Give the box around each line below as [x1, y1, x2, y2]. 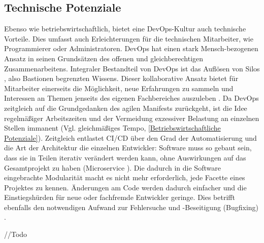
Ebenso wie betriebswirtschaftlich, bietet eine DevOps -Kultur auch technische [4, 23, 246, 34]
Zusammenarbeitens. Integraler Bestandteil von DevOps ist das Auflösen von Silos [4, 63, 260, 73]
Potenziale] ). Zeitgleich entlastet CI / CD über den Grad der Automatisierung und [4, 132, 257, 143]
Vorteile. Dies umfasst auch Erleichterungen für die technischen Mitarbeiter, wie [4, 33, 253, 44]
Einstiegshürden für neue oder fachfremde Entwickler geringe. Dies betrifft [4, 192, 235, 202]
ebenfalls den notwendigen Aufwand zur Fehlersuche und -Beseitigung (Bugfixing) [4, 201, 259, 212]
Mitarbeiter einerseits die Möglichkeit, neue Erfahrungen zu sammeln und [4, 83, 234, 93]
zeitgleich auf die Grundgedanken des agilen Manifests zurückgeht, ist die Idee [4, 102, 247, 113]
